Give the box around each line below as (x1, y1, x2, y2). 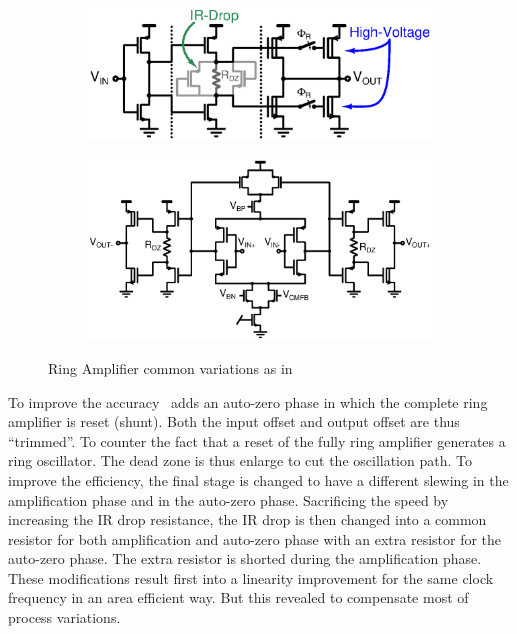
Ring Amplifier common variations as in (48, 357, 293, 378)
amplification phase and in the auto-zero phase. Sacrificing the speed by (8, 489, 449, 510)
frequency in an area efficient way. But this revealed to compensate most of (8, 587, 469, 608)
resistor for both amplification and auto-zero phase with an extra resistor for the (8, 528, 502, 549)
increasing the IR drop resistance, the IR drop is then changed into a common (8, 509, 487, 530)
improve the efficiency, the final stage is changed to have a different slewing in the (8, 469, 509, 490)
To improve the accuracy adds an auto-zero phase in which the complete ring (8, 391, 488, 412)
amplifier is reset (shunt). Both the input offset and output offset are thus (8, 411, 460, 432)
